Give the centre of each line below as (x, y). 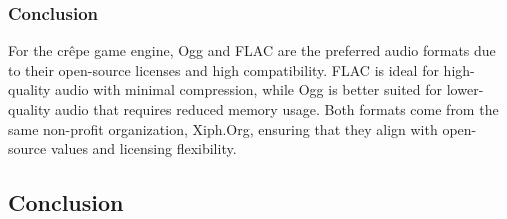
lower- (465, 89)
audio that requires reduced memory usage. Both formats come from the (277, 109)
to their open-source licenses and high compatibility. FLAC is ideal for (223, 69)
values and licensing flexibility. (143, 148)
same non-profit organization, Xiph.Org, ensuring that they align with (223, 128)
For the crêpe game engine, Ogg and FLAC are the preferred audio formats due (252, 50)
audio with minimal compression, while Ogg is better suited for (249, 89)
